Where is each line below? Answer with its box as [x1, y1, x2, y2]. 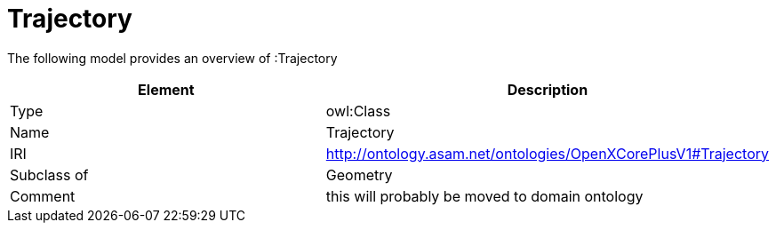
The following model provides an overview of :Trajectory [7, 50, 338, 66]
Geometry [325, 165, 393, 184]
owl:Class [325, 101, 391, 120]
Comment [10, 186, 76, 205]
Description [507, 80, 588, 99]
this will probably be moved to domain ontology [325, 186, 644, 205]
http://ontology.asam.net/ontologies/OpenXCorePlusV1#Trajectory [325, 144, 769, 163]
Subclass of [10, 165, 89, 184]
